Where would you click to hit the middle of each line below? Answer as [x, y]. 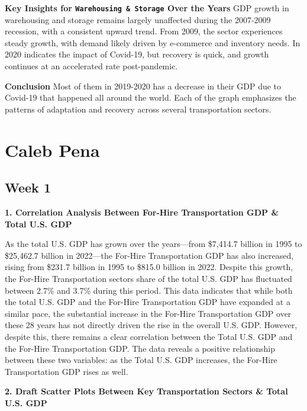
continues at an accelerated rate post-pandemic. [91, 66]
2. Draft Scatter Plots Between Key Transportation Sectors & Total [146, 391]
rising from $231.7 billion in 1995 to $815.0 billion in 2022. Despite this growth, [149, 267]
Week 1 [28, 187]
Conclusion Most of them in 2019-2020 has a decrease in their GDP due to [143, 86]
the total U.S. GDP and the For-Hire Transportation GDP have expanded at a [148, 302]
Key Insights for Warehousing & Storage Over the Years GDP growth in [147, 8]
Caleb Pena [52, 150]
